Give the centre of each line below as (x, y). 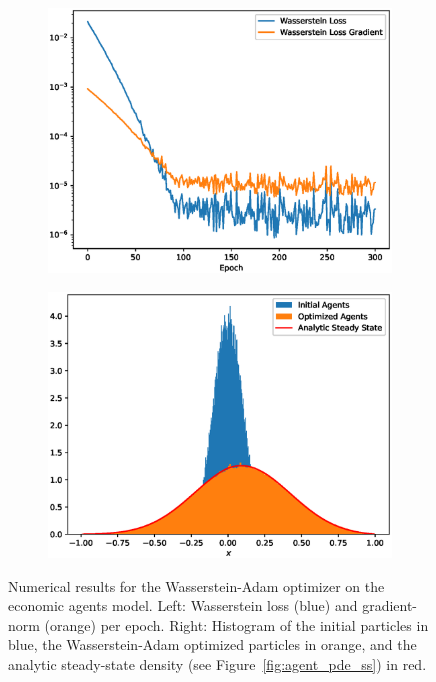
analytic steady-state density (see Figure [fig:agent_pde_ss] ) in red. (217, 664)
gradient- (390, 605)
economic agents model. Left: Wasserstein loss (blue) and (183, 605)
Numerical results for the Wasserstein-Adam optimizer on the (196, 585)
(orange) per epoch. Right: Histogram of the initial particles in (236, 624)
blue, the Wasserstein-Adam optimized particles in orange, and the (212, 644)
